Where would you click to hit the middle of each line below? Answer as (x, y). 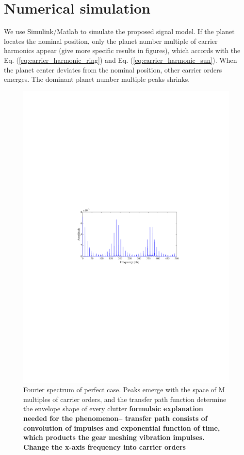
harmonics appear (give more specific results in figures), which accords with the (122, 50)
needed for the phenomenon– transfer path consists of (115, 418)
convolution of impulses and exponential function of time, (122, 428)
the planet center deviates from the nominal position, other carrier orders (113, 69)
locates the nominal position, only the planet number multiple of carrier (111, 41)
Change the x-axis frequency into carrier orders (105, 446)
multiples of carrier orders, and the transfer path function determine (125, 399)
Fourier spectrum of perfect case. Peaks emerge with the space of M (124, 390)
